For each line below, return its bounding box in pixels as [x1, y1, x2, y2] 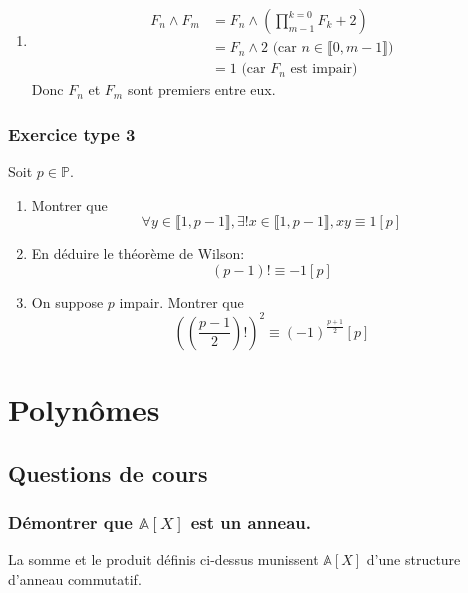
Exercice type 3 [8, 121, 136, 146]
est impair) [290, 62, 358, 77]
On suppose [31, 291, 104, 312]
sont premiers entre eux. [127, 79, 276, 100]
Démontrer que [8, 509, 133, 534]
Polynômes [8, 388, 160, 429]
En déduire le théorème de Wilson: [31, 243, 245, 264]
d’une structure [366, 549, 461, 570]
